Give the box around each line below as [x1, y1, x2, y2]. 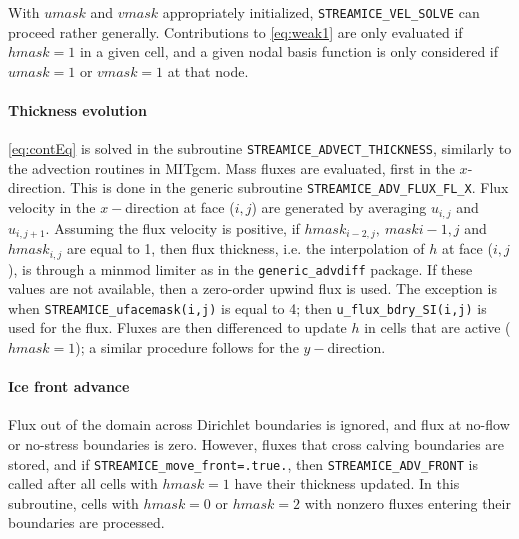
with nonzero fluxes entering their [304, 492, 511, 513]
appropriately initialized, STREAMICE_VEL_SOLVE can [162, 2, 480, 22]
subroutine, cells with [8, 492, 139, 513]
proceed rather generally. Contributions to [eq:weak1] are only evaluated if [8, 21, 463, 42]
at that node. [167, 60, 249, 81]
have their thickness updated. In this [234, 473, 460, 494]
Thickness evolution [8, 100, 147, 121]
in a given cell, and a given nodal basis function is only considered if [79, 41, 499, 62]
